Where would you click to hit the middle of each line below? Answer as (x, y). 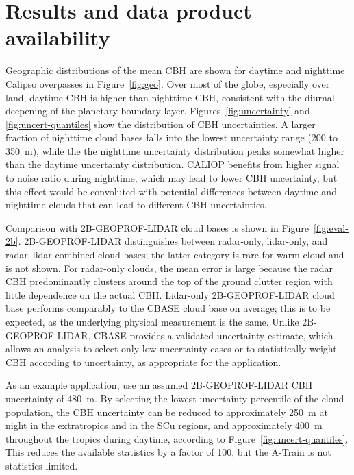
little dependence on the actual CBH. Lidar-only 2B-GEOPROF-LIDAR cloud (170, 294)
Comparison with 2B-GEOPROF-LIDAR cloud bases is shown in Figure (157, 227)
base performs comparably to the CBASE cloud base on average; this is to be (168, 308)
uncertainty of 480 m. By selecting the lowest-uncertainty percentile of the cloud (175, 398)
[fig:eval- (331, 227)
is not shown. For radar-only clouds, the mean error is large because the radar (169, 268)
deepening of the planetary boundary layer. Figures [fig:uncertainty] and (158, 111)
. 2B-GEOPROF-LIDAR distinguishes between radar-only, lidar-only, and (173, 241)
